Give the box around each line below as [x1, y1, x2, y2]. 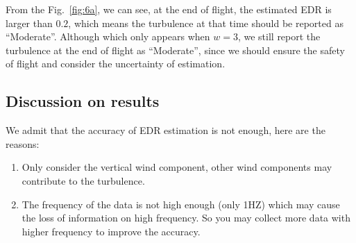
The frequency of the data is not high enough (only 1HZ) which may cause [22, 196, 340, 211]
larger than [6, 15, 53, 30]
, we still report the [237, 29, 321, 44]
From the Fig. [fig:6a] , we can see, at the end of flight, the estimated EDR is [6, 2, 332, 16]
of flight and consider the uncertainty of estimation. [6, 56, 226, 71]
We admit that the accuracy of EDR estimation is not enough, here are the [6, 123, 325, 137]
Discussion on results [6, 90, 160, 112]
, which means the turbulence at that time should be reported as [68, 15, 344, 30]
